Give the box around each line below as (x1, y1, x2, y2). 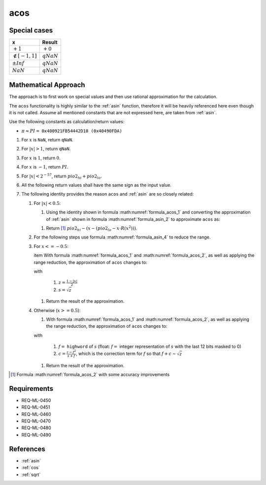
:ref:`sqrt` (21, 471, 41, 478)
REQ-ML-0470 (21, 418, 51, 424)
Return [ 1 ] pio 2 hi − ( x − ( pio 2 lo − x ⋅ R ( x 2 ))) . (46, 225, 137, 232)
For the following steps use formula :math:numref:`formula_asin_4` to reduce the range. (33, 234, 211, 240)
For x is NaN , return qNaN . (21, 137, 73, 143)
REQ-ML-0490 (21, 432, 51, 438)
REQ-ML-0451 (21, 404, 50, 410)
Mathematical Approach (9, 81, 86, 89)
